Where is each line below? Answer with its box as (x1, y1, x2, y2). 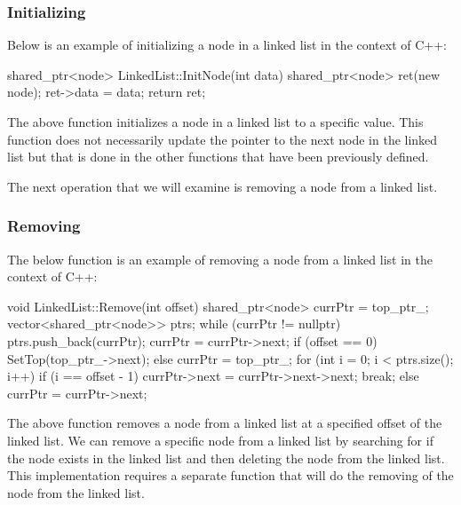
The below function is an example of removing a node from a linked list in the (7, 249, 433, 268)
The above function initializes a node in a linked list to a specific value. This (7, 113, 424, 130)
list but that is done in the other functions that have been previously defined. (7, 147, 429, 166)
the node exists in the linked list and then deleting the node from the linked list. (7, 448, 445, 467)
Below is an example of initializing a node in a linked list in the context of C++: (7, 36, 448, 54)
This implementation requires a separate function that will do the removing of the (7, 466, 454, 485)
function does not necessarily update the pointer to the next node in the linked (7, 130, 438, 148)
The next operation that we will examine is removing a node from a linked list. (7, 177, 438, 195)
